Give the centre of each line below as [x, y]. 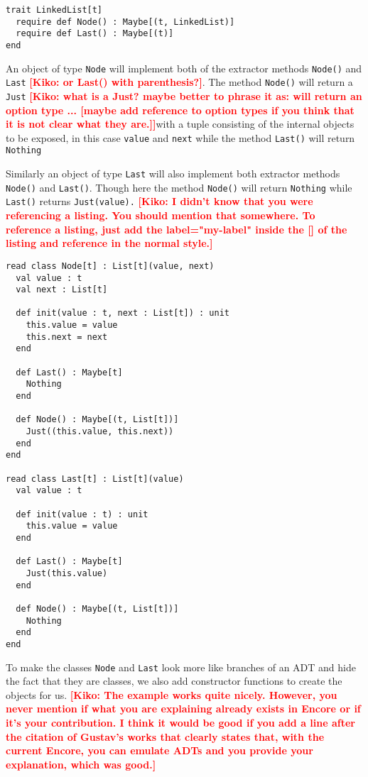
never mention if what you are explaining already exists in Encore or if [183, 709]
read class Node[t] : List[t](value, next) [110, 266]
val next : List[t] [62, 290]
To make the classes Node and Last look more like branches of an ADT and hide [181, 667]
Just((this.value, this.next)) [100, 432]
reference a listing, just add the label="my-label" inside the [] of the [177, 229]
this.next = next [67, 337]
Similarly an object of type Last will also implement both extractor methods [173, 173]
